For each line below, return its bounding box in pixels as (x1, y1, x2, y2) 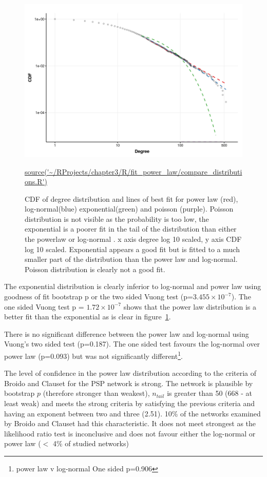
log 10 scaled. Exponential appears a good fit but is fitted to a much (25, 243, 240, 254)
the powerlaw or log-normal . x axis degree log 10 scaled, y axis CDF (25, 234, 242, 244)
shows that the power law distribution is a (123, 301, 257, 312)
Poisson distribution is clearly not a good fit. (25, 263, 165, 274)
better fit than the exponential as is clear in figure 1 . (4, 311, 171, 322)
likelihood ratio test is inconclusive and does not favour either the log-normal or (4, 428, 256, 438)
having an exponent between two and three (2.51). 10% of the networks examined (4, 408, 261, 418)
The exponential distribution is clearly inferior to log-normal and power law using (4, 281, 261, 292)
